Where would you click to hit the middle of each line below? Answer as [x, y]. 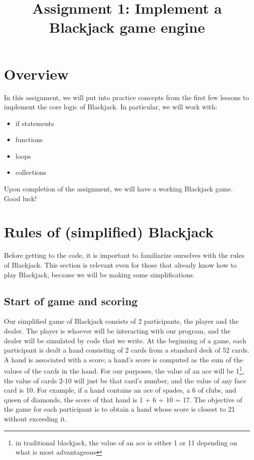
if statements [35, 123]
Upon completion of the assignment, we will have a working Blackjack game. [118, 189]
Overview [36, 73]
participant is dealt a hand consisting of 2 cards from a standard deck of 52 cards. [127, 350]
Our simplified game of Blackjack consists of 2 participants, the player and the [121, 321]
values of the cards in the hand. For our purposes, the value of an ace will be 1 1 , [124, 370]
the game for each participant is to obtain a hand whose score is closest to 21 [120, 409]
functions [29, 139]
